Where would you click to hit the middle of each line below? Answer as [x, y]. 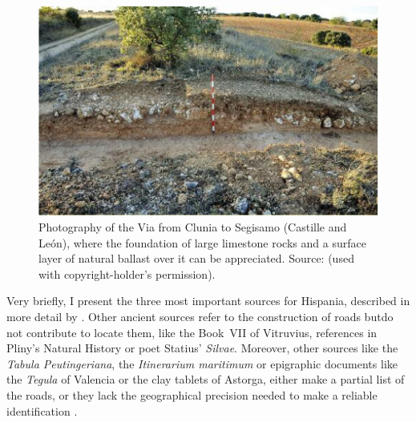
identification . [42, 410]
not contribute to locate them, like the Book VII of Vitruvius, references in [192, 332]
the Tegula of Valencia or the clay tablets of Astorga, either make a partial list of [206, 379]
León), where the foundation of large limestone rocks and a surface [202, 242]
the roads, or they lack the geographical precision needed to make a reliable [192, 394]
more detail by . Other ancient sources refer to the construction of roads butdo [200, 316]
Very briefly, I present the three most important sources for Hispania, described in [208, 301]
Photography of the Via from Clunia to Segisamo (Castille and [193, 227]
